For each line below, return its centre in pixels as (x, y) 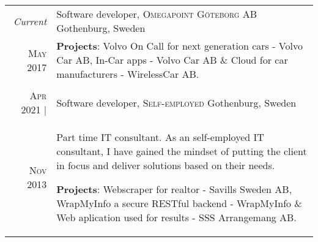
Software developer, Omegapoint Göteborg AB (157, 14)
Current (30, 21)
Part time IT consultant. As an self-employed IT (160, 137)
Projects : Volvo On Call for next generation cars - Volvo (179, 46)
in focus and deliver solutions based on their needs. (166, 165)
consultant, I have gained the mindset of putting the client (182, 151)
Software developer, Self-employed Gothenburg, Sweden (176, 102)
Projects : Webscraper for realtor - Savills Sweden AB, (174, 189)
